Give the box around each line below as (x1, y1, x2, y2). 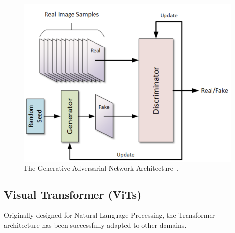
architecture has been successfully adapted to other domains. (4, 219, 187, 230)
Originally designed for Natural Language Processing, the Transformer (4, 210, 215, 220)
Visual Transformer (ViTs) (4, 187, 141, 202)
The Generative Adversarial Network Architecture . (23, 163, 179, 173)
